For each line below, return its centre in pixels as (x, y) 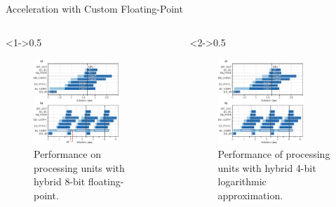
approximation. (250, 195)
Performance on (67, 153)
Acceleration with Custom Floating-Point (94, 8)
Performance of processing (274, 153)
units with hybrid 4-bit (267, 167)
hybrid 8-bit (60, 181)
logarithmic (242, 181)
